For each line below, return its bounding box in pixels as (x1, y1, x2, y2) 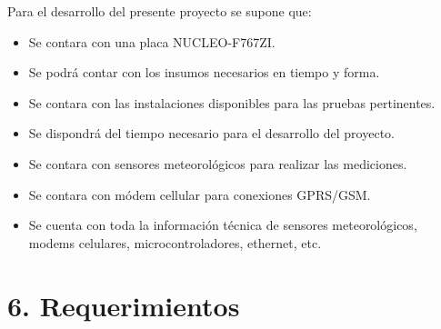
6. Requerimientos (7, 286, 240, 324)
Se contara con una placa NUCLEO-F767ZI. (28, 32, 276, 51)
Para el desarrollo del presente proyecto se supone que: (7, 2, 312, 20)
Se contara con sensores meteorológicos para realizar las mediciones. (28, 154, 407, 173)
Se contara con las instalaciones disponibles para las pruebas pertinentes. (28, 93, 436, 112)
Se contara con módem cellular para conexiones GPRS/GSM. (28, 184, 371, 204)
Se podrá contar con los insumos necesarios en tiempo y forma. (28, 63, 380, 82)
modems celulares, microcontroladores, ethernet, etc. (28, 233, 322, 252)
